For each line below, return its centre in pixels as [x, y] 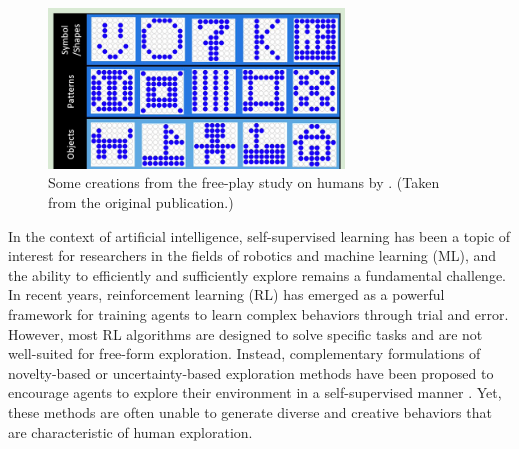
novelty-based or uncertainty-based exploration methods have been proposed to [251, 372]
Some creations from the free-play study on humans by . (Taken [244, 182]
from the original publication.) [141, 202]
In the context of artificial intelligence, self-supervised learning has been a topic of [259, 235]
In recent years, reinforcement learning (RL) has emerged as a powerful [226, 294]
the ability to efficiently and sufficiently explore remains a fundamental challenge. [257, 274]
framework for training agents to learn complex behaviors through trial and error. [258, 314]
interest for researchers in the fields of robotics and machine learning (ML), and [252, 255]
